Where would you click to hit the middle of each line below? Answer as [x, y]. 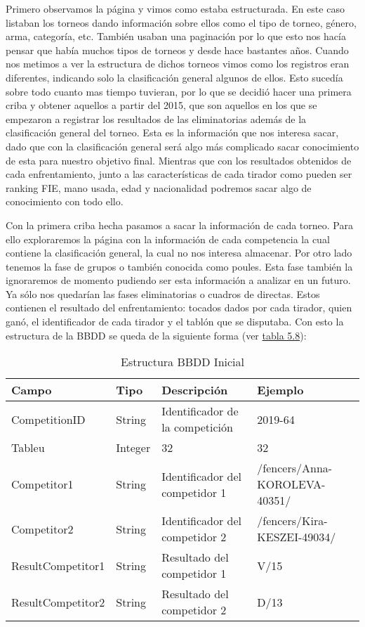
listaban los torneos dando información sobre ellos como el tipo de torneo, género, [181, 22]
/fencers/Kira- [292, 521]
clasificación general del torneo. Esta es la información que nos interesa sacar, [172, 132]
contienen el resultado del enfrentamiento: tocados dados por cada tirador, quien [179, 308]
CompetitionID [48, 419]
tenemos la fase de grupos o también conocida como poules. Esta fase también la [179, 266]
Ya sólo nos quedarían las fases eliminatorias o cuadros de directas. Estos [163, 293]
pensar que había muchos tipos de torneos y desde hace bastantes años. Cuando [177, 50]
